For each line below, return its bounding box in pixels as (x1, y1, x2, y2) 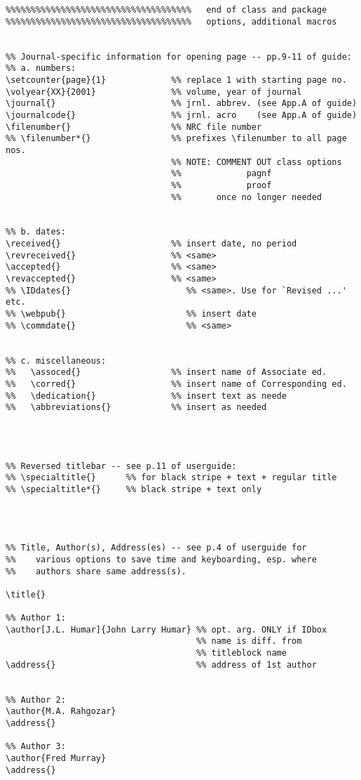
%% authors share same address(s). (6, 566, 186, 576)
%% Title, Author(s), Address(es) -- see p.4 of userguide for (6, 543, 307, 553)
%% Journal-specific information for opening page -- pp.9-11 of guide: (6, 51, 352, 62)
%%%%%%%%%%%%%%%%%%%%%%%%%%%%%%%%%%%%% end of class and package (6, 5, 327, 15)
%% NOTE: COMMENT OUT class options (171, 157, 342, 167)
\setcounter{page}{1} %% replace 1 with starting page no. (6, 74, 347, 85)
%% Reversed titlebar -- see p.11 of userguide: (6, 461, 237, 471)
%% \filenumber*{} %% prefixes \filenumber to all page (6, 133, 347, 144)
